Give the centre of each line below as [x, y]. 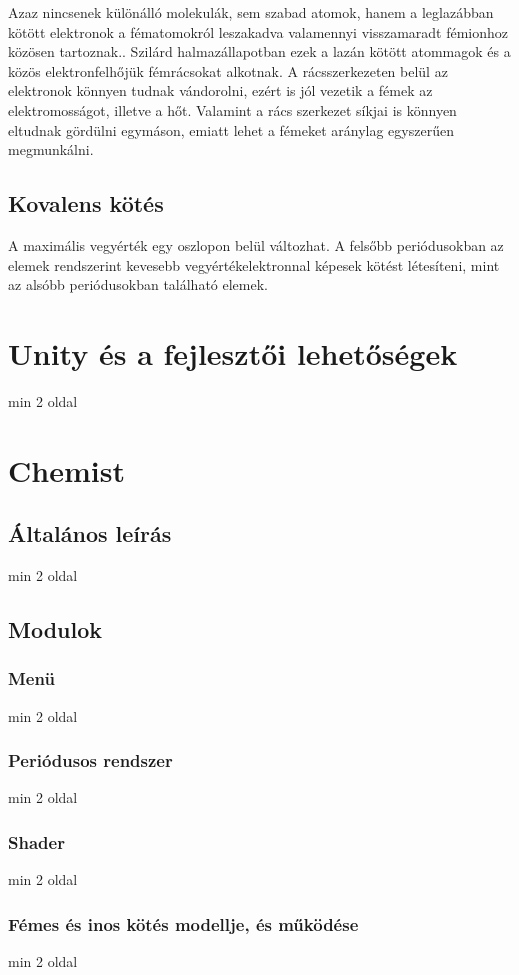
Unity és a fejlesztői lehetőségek [233, 352]
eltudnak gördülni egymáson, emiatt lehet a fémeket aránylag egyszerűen [231, 129]
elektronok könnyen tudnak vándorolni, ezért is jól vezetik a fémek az [220, 90]
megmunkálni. [51, 149]
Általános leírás [90, 533]
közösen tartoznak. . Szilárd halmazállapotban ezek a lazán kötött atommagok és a [259, 51]
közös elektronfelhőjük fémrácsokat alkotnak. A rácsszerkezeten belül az [228, 70]
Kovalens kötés [86, 203]
